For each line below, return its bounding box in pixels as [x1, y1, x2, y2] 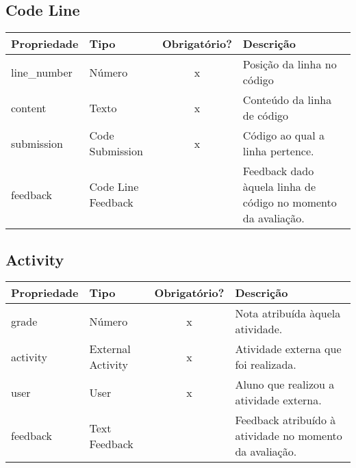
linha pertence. [242, 143, 314, 159]
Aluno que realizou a [235, 376, 335, 393]
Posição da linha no [242, 56, 337, 73]
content [11, 99, 47, 116]
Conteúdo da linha [242, 92, 332, 108]
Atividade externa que [235, 341, 342, 357]
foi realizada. [235, 356, 296, 373]
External [89, 341, 131, 357]
